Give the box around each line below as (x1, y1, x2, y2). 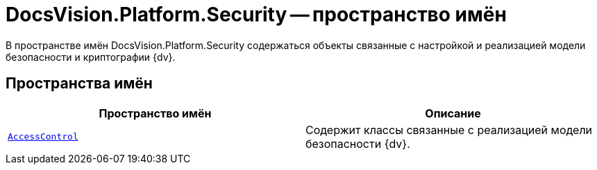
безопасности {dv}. (305, 136, 410, 151)
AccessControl (8, 131, 78, 142)
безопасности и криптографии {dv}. (6, 50, 176, 63)
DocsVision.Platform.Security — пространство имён (6, 3, 507, 26)
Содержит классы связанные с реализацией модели (305, 122, 593, 137)
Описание (425, 106, 481, 120)
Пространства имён (6, 75, 153, 93)
